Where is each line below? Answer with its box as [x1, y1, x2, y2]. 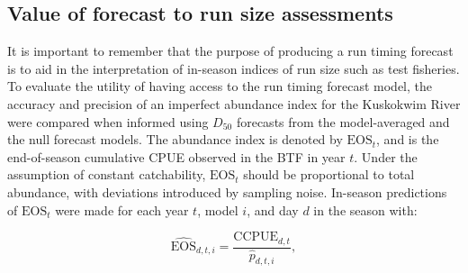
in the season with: [313, 200, 418, 219]
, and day [247, 200, 299, 219]
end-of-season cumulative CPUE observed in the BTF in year [7, 147, 346, 166]
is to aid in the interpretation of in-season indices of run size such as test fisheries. [7, 59, 460, 77]
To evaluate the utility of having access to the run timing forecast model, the [7, 77, 433, 96]
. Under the [354, 147, 418, 166]
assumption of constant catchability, [7, 165, 206, 184]
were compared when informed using [7, 112, 209, 131]
